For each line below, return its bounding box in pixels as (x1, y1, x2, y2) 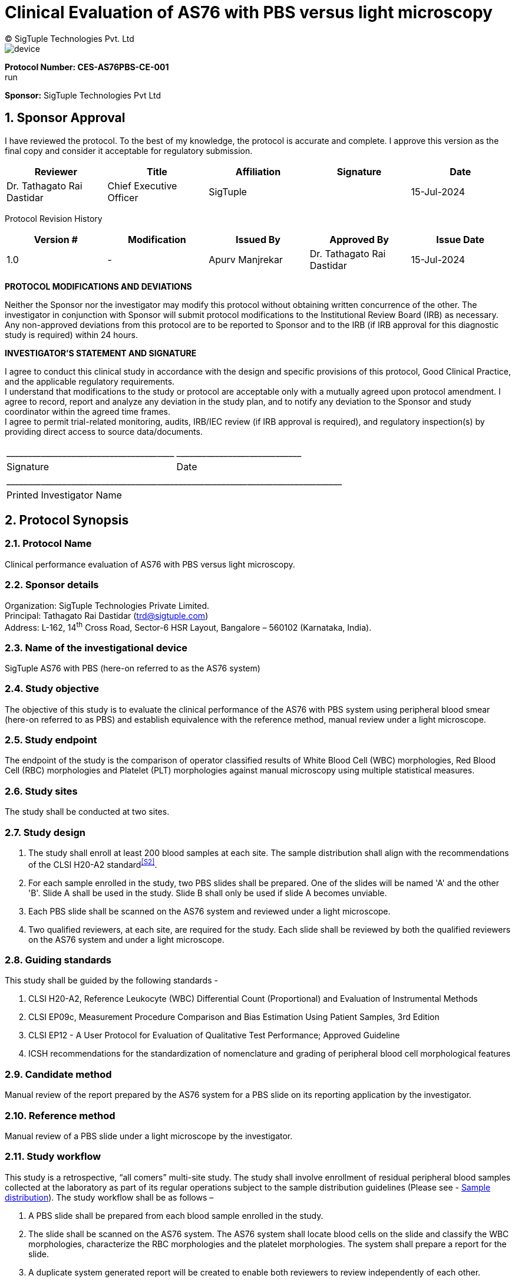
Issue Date (436, 233, 485, 245)
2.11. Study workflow (5, 1150, 101, 1163)
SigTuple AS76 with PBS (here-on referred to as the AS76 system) (5, 663, 260, 673)
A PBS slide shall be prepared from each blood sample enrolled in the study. (28, 1210, 323, 1221)
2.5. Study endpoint (5, 734, 97, 746)
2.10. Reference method (5, 1109, 115, 1122)
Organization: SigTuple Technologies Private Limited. (5, 600, 210, 611)
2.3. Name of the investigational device (5, 641, 188, 654)
